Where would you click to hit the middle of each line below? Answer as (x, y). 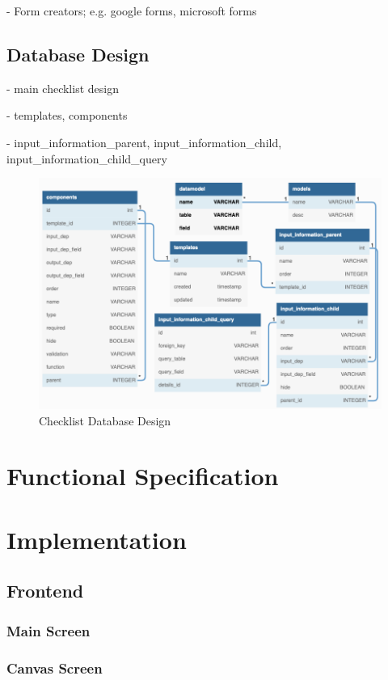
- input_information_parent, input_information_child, (144, 142)
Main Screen (48, 630)
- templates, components (67, 115)
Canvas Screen (55, 667)
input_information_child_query (87, 158)
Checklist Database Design (105, 420)
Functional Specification (143, 476)
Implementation (97, 539)
